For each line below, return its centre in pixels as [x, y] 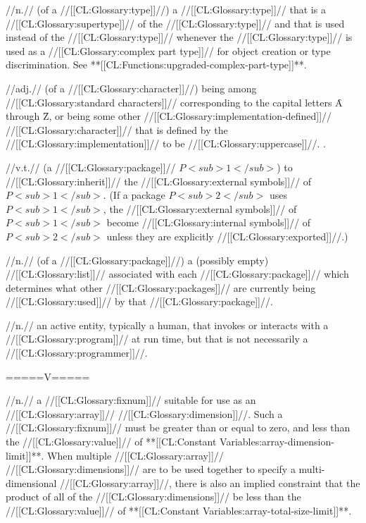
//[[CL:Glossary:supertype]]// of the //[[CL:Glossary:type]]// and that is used [175, 23]
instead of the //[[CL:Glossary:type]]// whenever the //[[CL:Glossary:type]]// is [179, 37]
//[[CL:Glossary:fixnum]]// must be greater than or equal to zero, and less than [178, 427]
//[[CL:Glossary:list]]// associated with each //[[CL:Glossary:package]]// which [177, 274]
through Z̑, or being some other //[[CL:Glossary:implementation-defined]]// [169, 116]
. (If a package [134, 195]
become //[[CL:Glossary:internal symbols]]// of [209, 222]
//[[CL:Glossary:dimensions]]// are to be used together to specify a [151, 469]
